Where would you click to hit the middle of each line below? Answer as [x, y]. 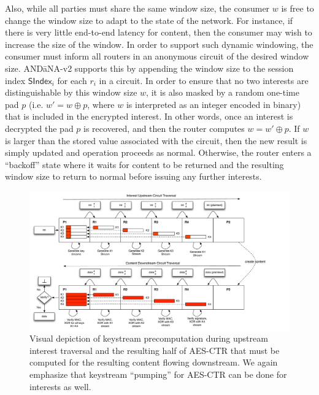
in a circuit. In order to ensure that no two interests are [204, 80]
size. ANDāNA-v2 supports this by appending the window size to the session [149, 68]
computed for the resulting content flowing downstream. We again [154, 362]
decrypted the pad [39, 128]
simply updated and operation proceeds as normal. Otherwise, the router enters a [158, 152]
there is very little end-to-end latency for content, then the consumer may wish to [159, 32]
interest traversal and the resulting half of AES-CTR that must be [155, 350]
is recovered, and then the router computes [164, 128]
